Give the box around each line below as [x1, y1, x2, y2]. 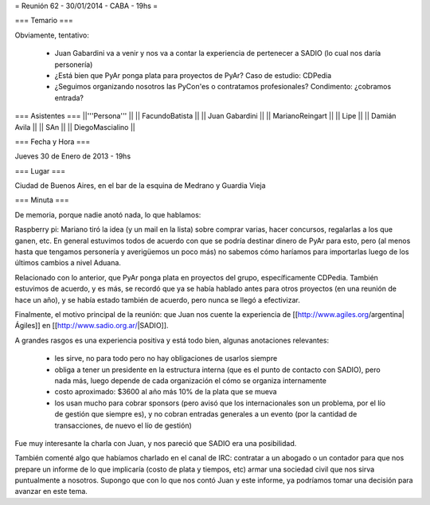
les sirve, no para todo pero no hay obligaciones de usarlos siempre [54, 354, 278, 363]
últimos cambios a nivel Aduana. [14, 258, 121, 268]
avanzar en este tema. [14, 487, 88, 496]
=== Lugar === [14, 166, 66, 175]
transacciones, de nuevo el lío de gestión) [54, 421, 193, 430]
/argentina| [368, 309, 405, 319]
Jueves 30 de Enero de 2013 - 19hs [14, 151, 131, 161]
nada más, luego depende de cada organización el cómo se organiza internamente [54, 375, 326, 386]
